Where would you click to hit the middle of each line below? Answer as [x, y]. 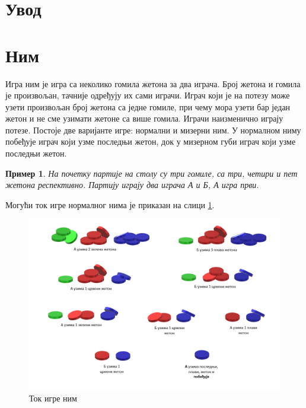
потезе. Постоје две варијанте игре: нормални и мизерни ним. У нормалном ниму [153, 130]
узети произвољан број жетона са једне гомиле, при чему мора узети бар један [148, 106]
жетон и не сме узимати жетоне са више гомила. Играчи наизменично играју [144, 118]
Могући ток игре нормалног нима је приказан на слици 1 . [110, 204]
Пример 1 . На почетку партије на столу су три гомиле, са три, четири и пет [152, 173]
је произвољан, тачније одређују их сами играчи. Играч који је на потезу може [148, 95]
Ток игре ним [53, 398]
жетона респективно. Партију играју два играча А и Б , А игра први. [132, 185]
